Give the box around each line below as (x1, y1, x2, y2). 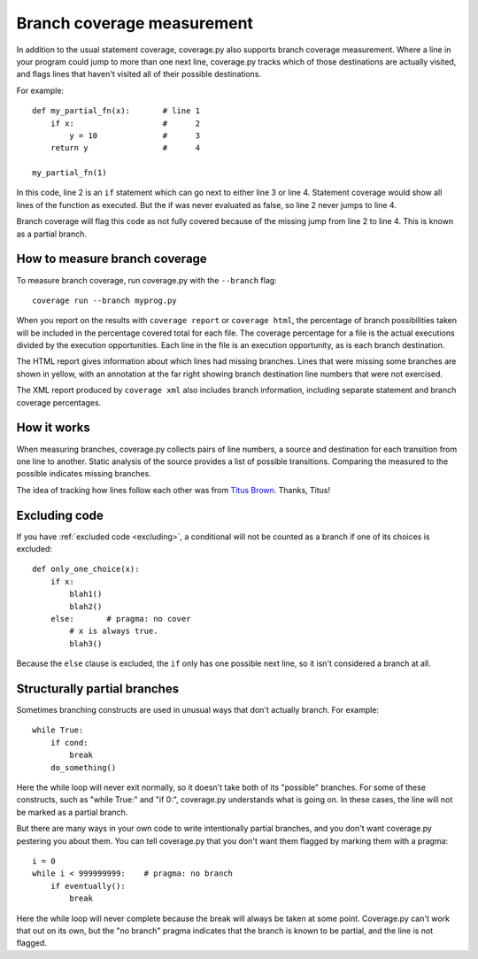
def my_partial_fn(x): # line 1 (32, 106, 201, 116)
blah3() (69, 638, 103, 648)
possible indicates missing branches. (16, 468, 152, 479)
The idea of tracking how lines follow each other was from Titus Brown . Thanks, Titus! (16, 484, 331, 495)
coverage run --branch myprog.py (32, 295, 177, 305)
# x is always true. (69, 626, 158, 637)
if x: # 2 (50, 118, 201, 128)
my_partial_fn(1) (32, 168, 107, 178)
